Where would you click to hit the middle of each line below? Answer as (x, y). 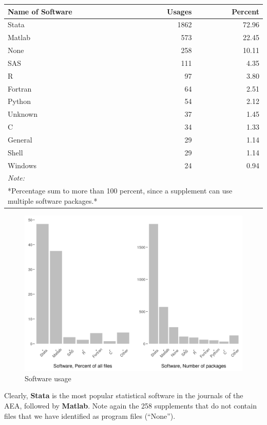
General (20, 139)
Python (19, 101)
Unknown (23, 114)
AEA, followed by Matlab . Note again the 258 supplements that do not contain (130, 406)
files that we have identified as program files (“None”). (90, 415)
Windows (22, 165)
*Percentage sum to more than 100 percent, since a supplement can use (120, 191)
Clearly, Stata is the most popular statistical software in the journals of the (124, 395)
